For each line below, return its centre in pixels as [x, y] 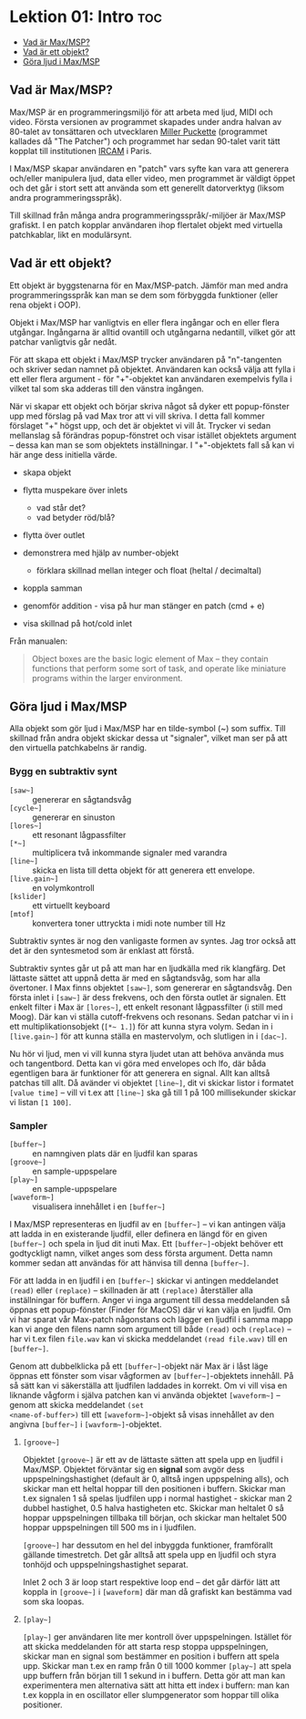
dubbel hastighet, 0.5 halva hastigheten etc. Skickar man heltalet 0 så [153, 1507]
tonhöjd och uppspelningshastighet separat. [105, 1564]
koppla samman [52, 588]
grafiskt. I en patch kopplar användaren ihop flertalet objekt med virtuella [146, 224]
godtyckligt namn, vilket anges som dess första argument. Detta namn [141, 1253]
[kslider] [28, 896]
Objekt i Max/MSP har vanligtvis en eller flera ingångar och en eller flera [144, 322]
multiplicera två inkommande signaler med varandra [130, 852]
